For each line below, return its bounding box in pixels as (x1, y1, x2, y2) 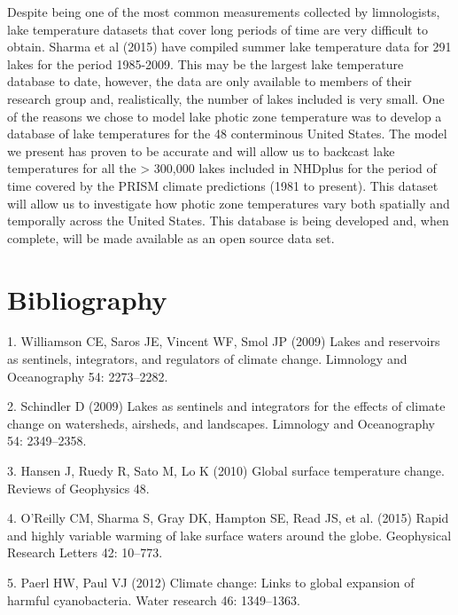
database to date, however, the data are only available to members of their (7, 72, 412, 91)
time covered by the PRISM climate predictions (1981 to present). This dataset (7, 176, 439, 194)
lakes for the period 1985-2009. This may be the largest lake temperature (7, 54, 404, 73)
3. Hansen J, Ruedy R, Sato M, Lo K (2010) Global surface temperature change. (7, 461, 445, 479)
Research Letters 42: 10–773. (7, 543, 163, 562)
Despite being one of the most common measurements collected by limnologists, (7, 3, 440, 20)
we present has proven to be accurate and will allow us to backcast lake (7, 141, 395, 160)
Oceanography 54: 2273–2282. (7, 367, 168, 385)
